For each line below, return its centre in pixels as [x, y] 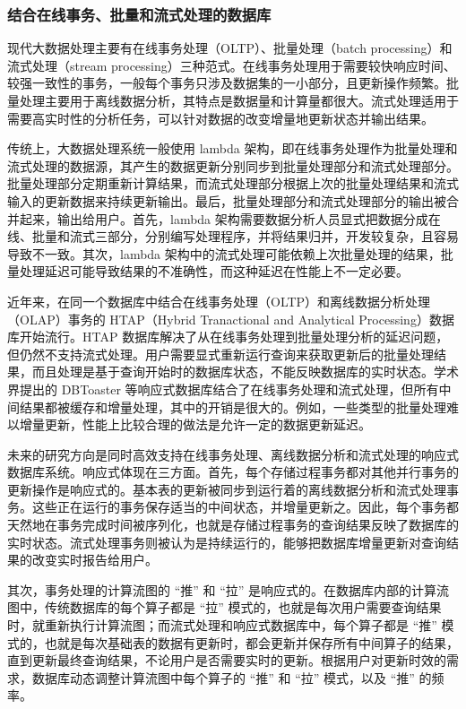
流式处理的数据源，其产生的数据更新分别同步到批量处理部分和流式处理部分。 [233, 165]
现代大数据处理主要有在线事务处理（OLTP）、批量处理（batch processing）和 [230, 48]
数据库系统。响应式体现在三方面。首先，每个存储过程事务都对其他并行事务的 [233, 472]
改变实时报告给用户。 [95, 560]
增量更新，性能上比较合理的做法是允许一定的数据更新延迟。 [195, 424]
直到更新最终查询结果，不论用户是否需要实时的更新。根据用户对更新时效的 [227, 660]
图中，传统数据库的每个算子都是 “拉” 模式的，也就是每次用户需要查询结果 [224, 607]
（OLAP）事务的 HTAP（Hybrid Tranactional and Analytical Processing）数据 [231, 319]
